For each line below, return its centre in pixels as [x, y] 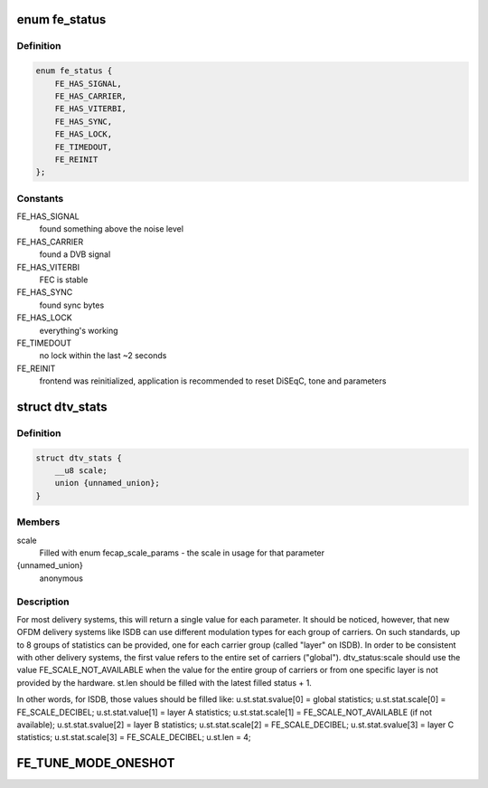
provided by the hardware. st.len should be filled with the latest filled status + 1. [164, 682]
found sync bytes [72, 305]
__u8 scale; [81, 471]
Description [43, 602]
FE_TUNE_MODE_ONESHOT [96, 763]
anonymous [61, 578]
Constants [40, 198]
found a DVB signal [75, 254]
